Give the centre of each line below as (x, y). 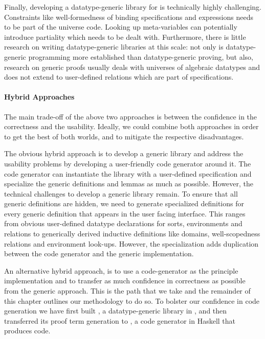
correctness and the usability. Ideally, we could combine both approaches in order (131, 126)
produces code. (27, 331)
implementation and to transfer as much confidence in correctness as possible (125, 281)
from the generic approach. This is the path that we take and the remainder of (127, 291)
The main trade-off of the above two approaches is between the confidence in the (131, 116)
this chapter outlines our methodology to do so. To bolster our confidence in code (132, 300)
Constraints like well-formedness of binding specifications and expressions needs (129, 17)
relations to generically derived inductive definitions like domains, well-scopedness (132, 234)
